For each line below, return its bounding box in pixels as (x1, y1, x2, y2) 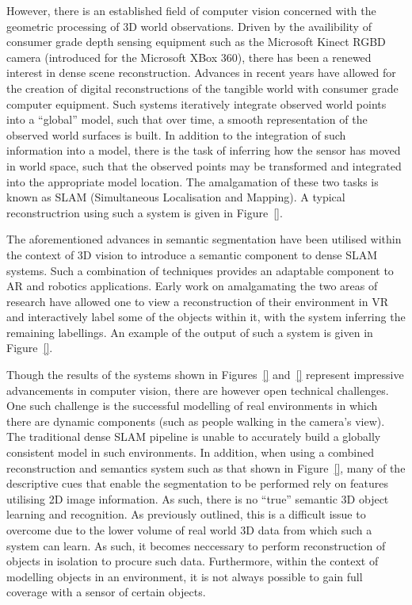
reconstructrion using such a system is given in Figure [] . (6, 204, 283, 220)
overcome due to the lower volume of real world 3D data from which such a (6, 522, 372, 538)
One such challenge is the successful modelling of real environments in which (6, 397, 378, 414)
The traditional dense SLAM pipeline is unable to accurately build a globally (6, 428, 381, 445)
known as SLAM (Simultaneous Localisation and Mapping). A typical (6, 189, 345, 205)
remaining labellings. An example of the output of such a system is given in (6, 324, 373, 340)
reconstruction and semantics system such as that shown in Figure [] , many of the (6, 459, 406, 476)
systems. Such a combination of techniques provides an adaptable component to (6, 262, 394, 278)
